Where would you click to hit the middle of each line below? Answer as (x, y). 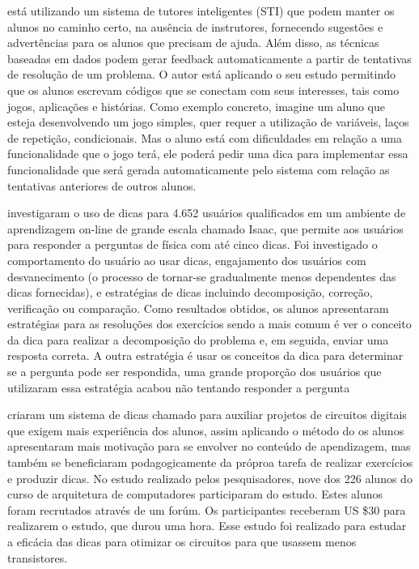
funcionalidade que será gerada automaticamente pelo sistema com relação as (199, 169)
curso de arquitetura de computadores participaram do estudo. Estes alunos (195, 494)
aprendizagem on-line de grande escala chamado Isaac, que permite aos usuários (205, 228)
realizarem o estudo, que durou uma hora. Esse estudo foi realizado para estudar (207, 526)
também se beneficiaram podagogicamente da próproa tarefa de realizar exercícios (210, 462)
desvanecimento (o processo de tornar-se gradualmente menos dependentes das (202, 276)
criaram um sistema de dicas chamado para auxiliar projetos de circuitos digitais (207, 415)
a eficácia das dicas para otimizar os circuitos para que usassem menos (182, 541)
